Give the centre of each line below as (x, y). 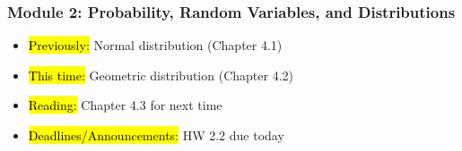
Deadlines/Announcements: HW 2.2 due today (156, 135)
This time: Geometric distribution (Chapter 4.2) (161, 75)
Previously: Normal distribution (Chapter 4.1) (155, 45)
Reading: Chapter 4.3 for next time (125, 105)
